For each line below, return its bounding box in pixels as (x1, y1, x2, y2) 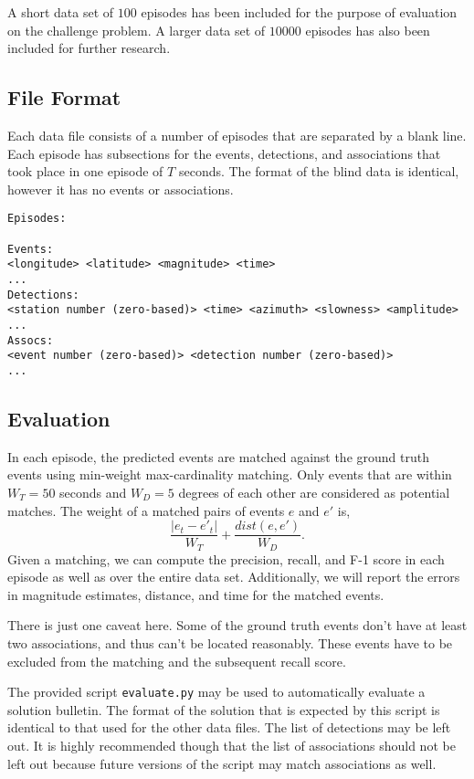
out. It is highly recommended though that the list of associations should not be (7, 736, 456, 755)
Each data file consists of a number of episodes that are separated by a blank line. (7, 125, 467, 144)
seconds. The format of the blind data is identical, (178, 162, 459, 181)
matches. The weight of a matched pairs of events (7, 500, 285, 520)
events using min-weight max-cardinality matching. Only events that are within (7, 465, 452, 484)
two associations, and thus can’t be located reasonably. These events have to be (7, 634, 453, 653)
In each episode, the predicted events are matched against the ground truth (7, 447, 429, 466)
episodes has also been (305, 20, 430, 39)
